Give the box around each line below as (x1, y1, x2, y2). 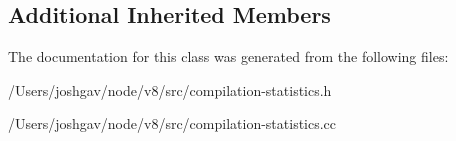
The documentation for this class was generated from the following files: (8, 46, 449, 67)
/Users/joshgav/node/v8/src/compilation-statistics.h (8, 79, 332, 100)
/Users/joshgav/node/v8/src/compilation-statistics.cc (8, 113, 337, 134)
